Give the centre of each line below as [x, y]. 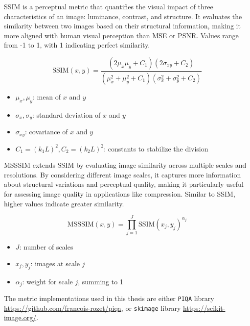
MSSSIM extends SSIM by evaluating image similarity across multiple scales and [125, 165]
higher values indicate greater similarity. [64, 203]
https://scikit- [204, 308]
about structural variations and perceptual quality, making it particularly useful [124, 184]
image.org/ [20, 317]
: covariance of [46, 132]
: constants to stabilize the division [156, 148]
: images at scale [55, 263]
